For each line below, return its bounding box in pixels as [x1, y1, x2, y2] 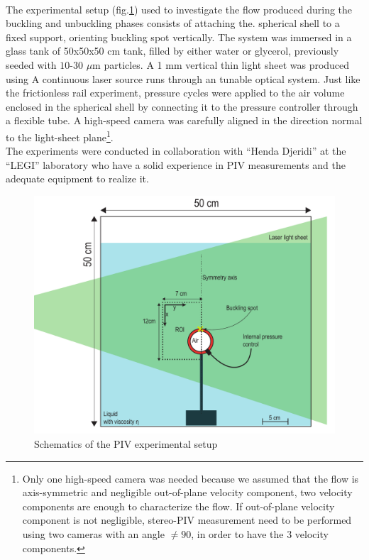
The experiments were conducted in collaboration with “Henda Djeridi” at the [6, 143, 346, 158]
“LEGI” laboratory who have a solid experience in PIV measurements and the [6, 157, 346, 172]
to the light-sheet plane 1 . [6, 127, 114, 144]
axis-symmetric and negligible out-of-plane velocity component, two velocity [22, 485, 353, 500]
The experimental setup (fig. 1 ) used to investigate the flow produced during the [6, 1, 353, 16]
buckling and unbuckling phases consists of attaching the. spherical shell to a [6, 16, 340, 31]
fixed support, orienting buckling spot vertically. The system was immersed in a [6, 29, 352, 44]
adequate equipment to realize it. [6, 171, 149, 186]
